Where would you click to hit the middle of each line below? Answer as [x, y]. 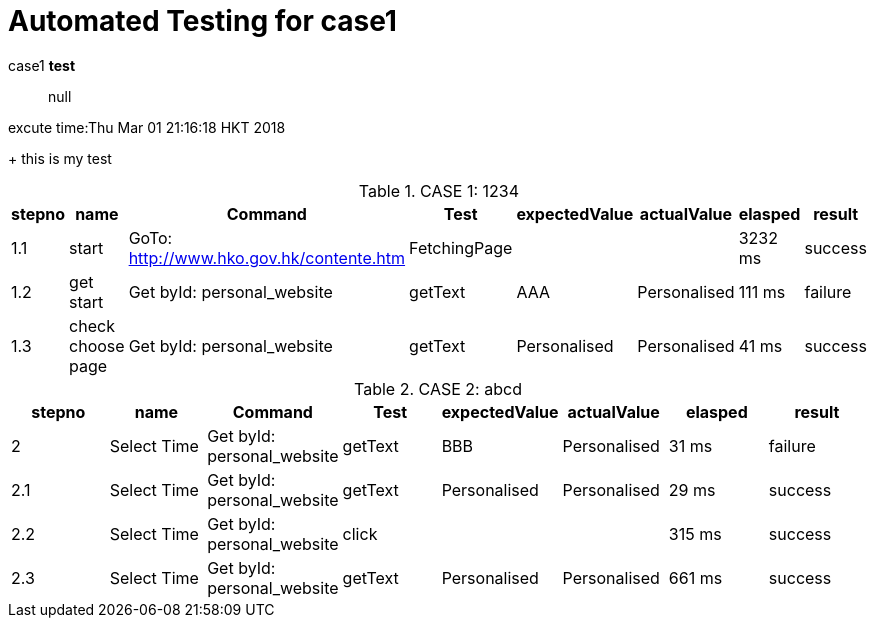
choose [97, 345]
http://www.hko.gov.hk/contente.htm [267, 257]
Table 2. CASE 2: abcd [438, 388]
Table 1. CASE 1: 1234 [438, 190]
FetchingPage [461, 247]
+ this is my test [60, 158]
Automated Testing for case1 [202, 21]
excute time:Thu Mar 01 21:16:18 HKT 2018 [147, 127]
